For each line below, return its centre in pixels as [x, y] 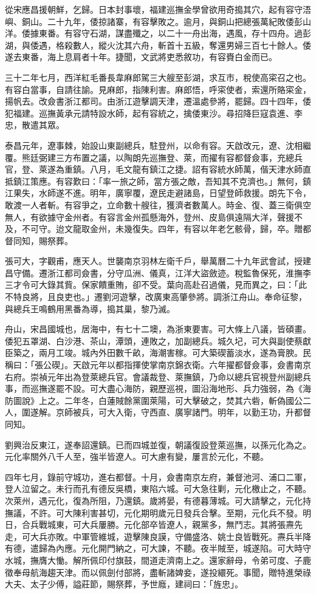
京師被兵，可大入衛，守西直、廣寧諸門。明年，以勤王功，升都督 [183, 412]
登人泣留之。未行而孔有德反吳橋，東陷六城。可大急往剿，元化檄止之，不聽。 [158, 489]
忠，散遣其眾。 [35, 125]
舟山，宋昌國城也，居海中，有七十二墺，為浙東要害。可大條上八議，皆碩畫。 [158, 329]
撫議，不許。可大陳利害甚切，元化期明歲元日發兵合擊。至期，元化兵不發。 [154, 512]
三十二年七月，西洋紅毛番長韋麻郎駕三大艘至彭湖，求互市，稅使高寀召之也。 [158, 77]
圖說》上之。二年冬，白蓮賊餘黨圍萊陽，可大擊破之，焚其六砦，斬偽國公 [158, 400]
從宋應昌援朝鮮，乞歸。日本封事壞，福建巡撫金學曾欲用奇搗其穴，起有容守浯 [158, 9]
